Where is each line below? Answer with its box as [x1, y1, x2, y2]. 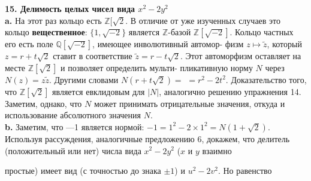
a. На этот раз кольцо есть [5, 14, 102, 26]
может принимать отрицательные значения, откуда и [93, 97, 285, 109]
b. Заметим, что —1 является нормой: [5, 120, 144, 133]
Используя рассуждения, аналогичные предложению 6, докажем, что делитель [5, 132, 290, 145]
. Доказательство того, [225, 73, 307, 85]
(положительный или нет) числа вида [5, 144, 141, 157]
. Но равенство [218, 164, 272, 177]
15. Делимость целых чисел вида [5, 2, 135, 14]
